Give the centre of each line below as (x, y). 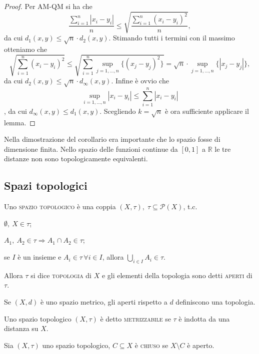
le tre (223, 149)
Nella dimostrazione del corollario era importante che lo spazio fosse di (112, 139)
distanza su (21, 328)
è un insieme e (39, 257)
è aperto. (201, 345)
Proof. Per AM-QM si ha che (48, 6)
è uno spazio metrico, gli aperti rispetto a (104, 302)
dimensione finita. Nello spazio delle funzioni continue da (91, 149)
